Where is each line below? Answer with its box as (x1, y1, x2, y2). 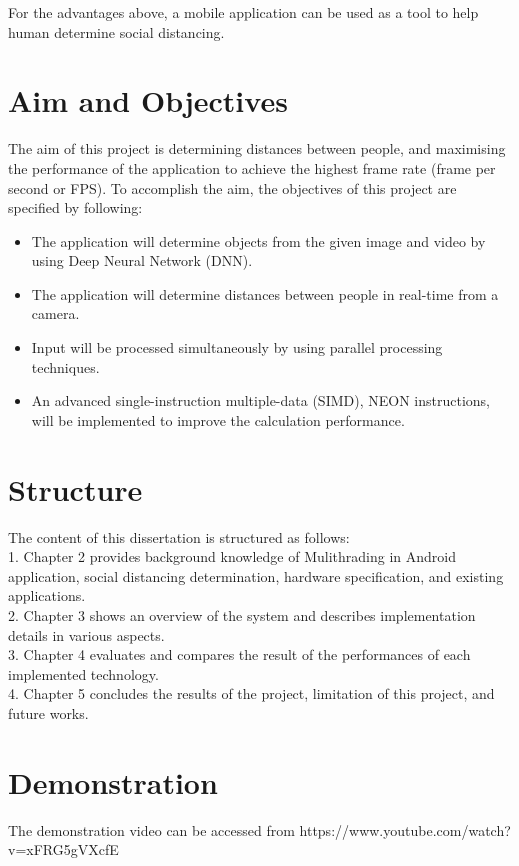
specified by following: (8, 197, 143, 218)
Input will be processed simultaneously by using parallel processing (31, 337, 443, 358)
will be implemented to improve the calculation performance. (31, 409, 405, 430)
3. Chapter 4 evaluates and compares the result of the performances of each (8, 644, 471, 665)
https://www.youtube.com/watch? (299, 819, 511, 840)
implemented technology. (8, 663, 159, 684)
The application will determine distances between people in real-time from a (31, 283, 499, 304)
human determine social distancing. (8, 21, 225, 42)
